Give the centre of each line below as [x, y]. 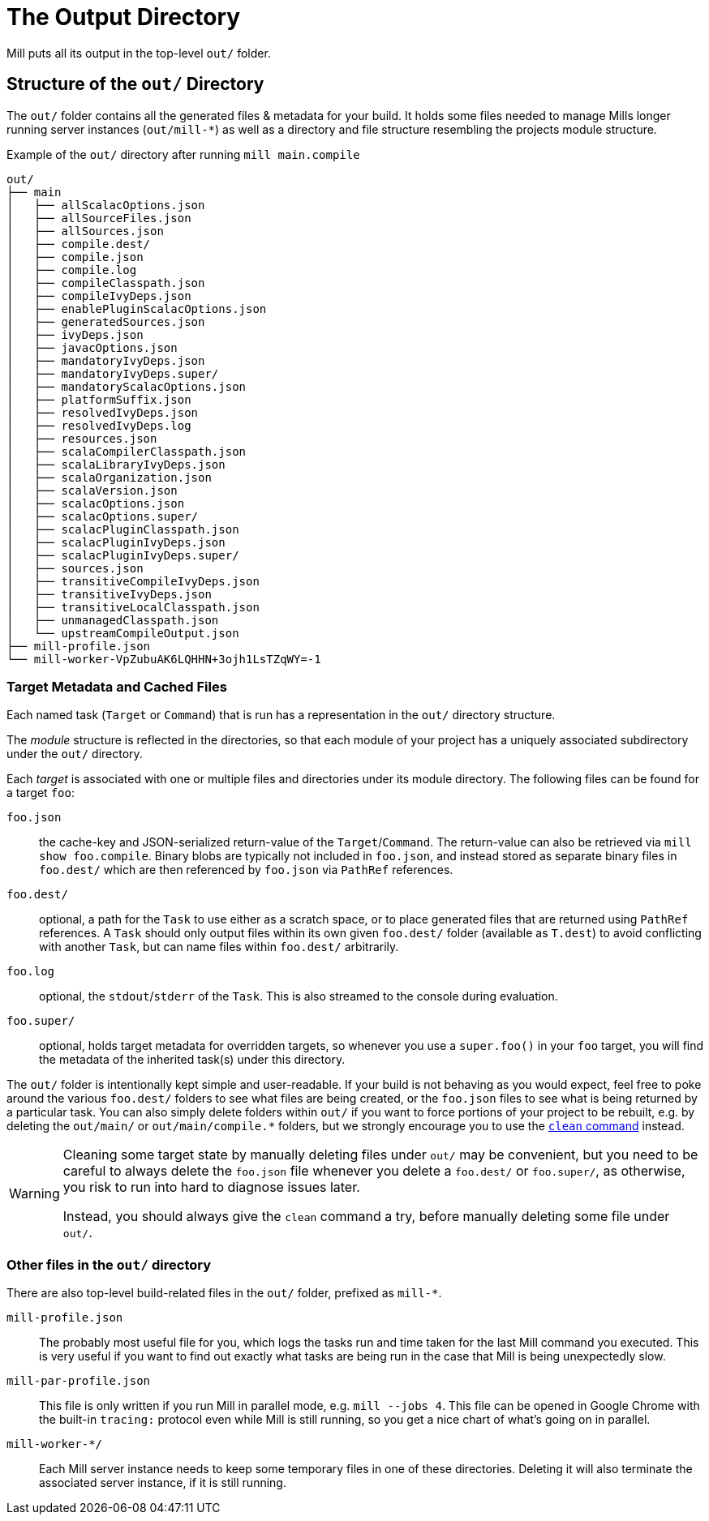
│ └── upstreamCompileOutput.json [123, 633]
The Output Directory [124, 17]
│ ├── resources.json [82, 438]
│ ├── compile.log [72, 270]
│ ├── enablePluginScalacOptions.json [137, 308]
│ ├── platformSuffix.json [99, 399]
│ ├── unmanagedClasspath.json [113, 620]
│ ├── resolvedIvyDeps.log [99, 425]
